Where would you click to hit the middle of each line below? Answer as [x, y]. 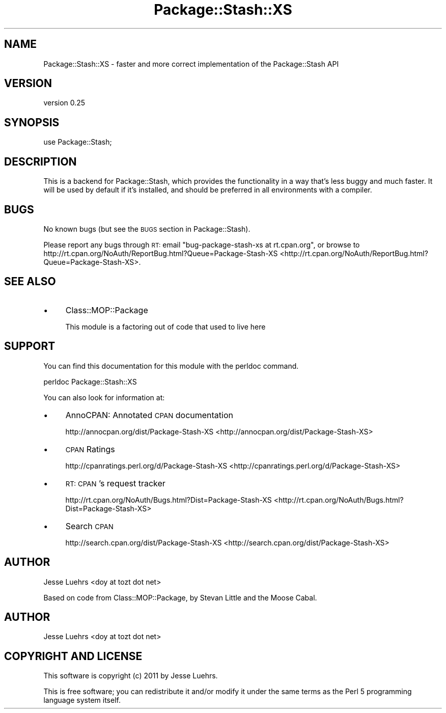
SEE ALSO [30, 282]
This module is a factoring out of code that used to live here [165, 326]
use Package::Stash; [78, 142]
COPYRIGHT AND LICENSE [73, 656]
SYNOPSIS [32, 122]
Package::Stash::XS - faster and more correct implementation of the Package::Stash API [191, 64]
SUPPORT [30, 346]
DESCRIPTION [40, 161]
